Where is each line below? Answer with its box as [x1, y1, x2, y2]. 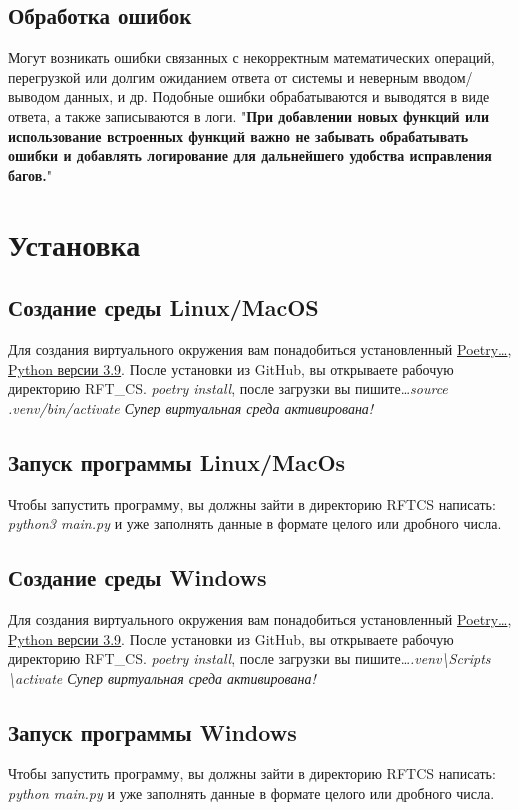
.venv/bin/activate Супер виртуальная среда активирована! [8, 397, 374, 418]
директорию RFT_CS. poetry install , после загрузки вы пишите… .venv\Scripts [8, 648, 491, 669]
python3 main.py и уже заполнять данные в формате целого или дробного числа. [8, 513, 502, 534]
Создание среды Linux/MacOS [8, 292, 319, 323]
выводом [8, 86, 60, 107]
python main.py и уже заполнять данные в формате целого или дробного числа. [8, 783, 495, 804]
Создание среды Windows [8, 562, 267, 593]
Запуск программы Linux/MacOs [8, 446, 346, 477]
